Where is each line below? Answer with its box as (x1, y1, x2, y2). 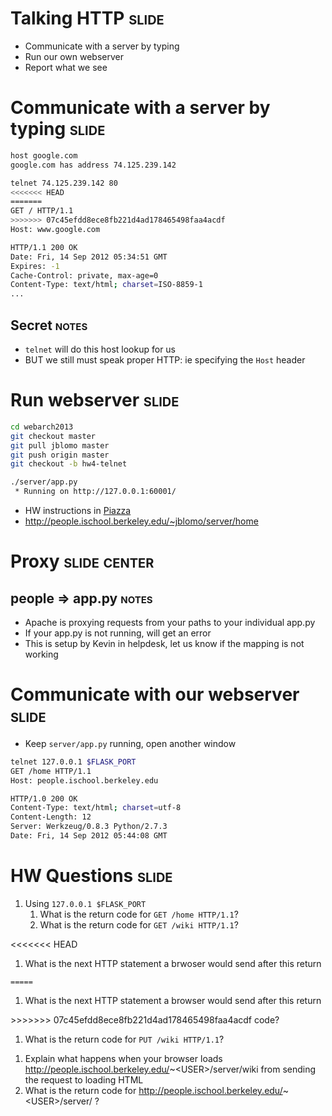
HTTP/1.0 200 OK (10, 793, 78, 804)
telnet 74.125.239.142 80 (10, 178, 118, 188)
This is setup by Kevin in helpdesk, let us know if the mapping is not (24, 638, 305, 649)
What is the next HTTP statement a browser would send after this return (24, 994, 322, 1006)
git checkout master (10, 431, 97, 441)
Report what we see (24, 61, 108, 73)
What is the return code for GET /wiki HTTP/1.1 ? (39, 918, 239, 931)
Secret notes (10, 317, 88, 334)
